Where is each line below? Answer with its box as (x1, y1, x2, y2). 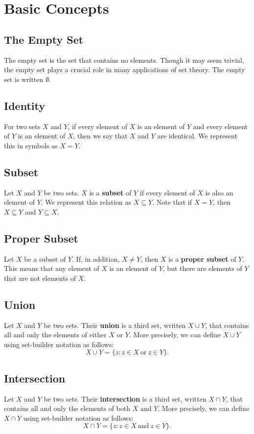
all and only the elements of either (4, 329, 107, 340)
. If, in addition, (72, 253, 120, 264)
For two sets (4, 121, 41, 131)
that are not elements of (4, 272, 76, 283)
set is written (4, 74, 44, 84)
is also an (205, 187, 233, 197)
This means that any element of (4, 263, 99, 273)
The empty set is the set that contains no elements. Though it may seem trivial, (4, 54, 244, 65)
